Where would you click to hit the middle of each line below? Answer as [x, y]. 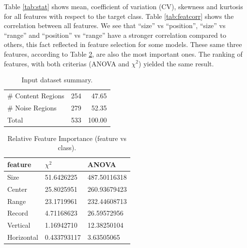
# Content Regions [36, 95]
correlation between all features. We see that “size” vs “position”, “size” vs [115, 25]
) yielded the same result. [176, 63]
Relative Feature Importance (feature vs [67, 138]
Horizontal [23, 237]
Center [17, 189]
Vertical [19, 225]
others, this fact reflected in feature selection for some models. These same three [123, 44]
